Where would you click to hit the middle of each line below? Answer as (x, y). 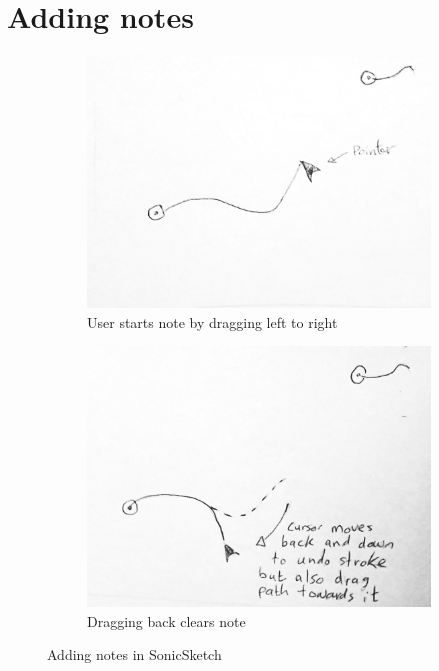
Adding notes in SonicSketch (134, 654)
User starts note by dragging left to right (212, 321)
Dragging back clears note (166, 620)
